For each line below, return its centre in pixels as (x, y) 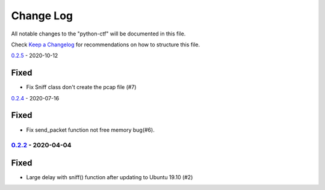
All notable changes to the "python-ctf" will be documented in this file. (98, 34)
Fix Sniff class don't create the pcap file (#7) (81, 87)
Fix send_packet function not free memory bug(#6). (90, 130)
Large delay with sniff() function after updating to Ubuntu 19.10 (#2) (110, 177)
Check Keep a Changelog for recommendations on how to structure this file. (106, 44)
